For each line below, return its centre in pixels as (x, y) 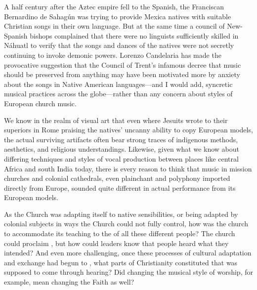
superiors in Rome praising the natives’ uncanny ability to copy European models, (128, 130)
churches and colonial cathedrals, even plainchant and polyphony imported (117, 178)
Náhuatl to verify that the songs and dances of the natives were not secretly (119, 45)
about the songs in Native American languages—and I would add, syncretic (118, 84)
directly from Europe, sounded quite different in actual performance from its (120, 187)
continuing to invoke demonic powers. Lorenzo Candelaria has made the (113, 55)
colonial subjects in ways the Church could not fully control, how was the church (126, 224)
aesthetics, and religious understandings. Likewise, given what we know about (122, 149)
